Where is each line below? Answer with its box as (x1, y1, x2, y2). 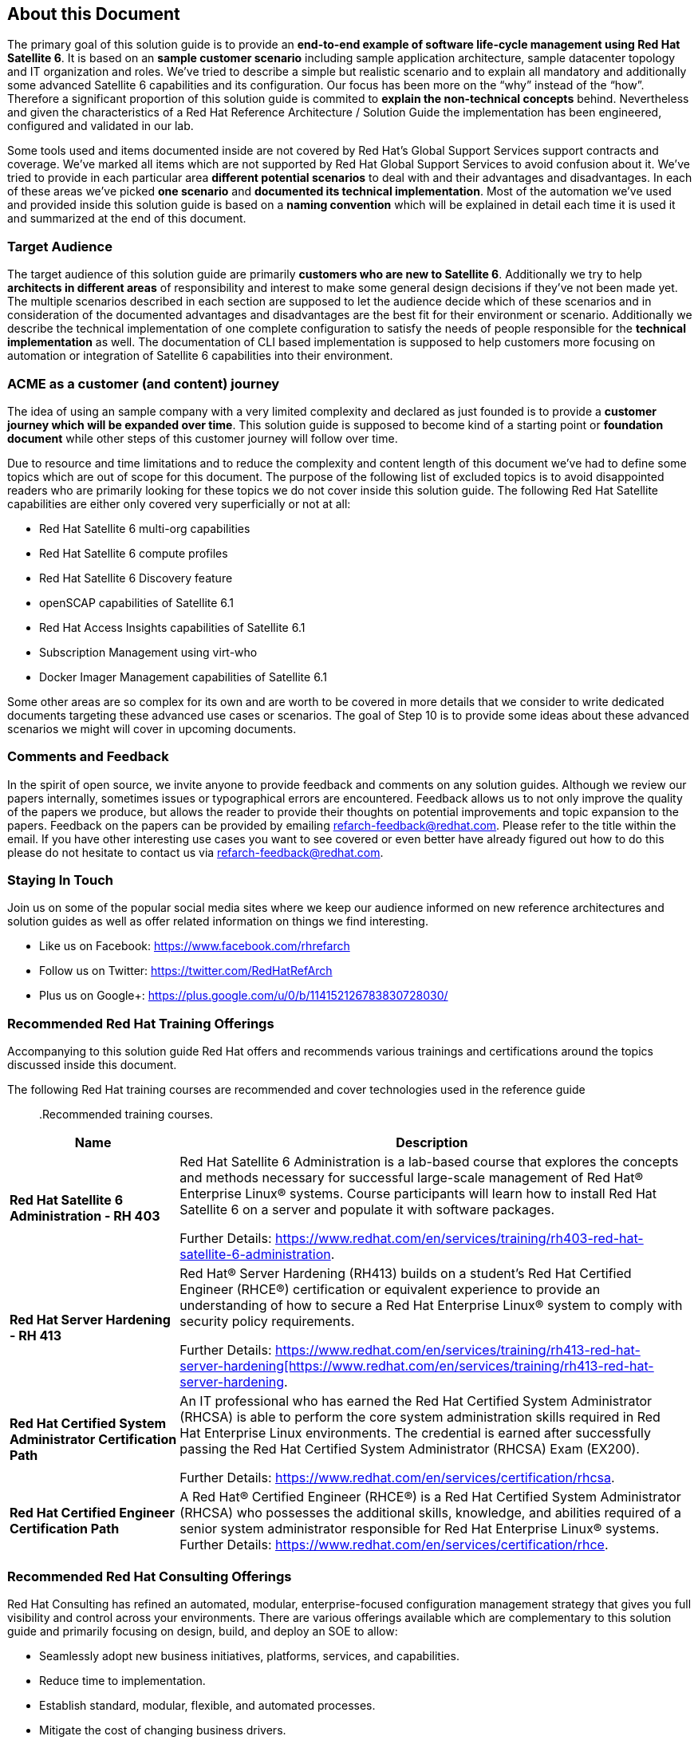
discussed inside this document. (7, 1058, 177, 1072)
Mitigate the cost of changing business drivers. (39, 1722, 286, 1737)
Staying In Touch (7, 872, 113, 889)
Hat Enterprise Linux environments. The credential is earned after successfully (179, 1425, 651, 1442)
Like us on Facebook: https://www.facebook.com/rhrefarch (39, 939, 350, 953)
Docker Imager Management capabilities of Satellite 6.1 (39, 669, 327, 684)
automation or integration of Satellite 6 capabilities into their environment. (7, 349, 393, 363)
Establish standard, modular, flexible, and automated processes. (39, 1698, 376, 1712)
